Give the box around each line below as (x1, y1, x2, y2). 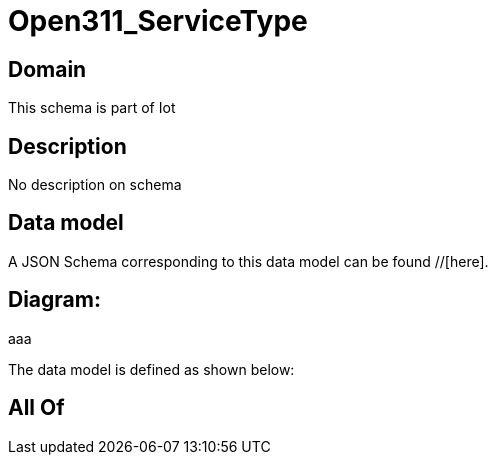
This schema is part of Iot (8, 99, 176, 117)
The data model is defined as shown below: (8, 360, 295, 378)
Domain (8, 56, 87, 82)
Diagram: (8, 287, 101, 313)
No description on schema (8, 176, 182, 194)
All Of (8, 395, 65, 421)
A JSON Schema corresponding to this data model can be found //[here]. (8, 252, 489, 270)
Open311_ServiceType (8, 4, 308, 38)
